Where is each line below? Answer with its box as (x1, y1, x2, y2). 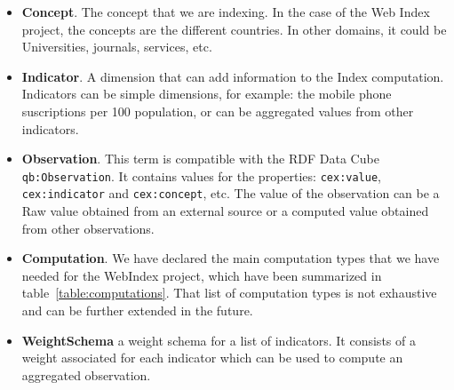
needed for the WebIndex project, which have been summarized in (21, 266, 382, 284)
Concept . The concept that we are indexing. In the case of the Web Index (21, 3, 430, 20)
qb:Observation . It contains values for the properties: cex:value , (21, 166, 381, 185)
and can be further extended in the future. (21, 301, 253, 320)
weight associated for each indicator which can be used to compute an (21, 348, 403, 367)
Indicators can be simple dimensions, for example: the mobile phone (21, 84, 392, 103)
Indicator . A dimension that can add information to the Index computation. (21, 67, 444, 85)
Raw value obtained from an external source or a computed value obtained (21, 202, 429, 220)
